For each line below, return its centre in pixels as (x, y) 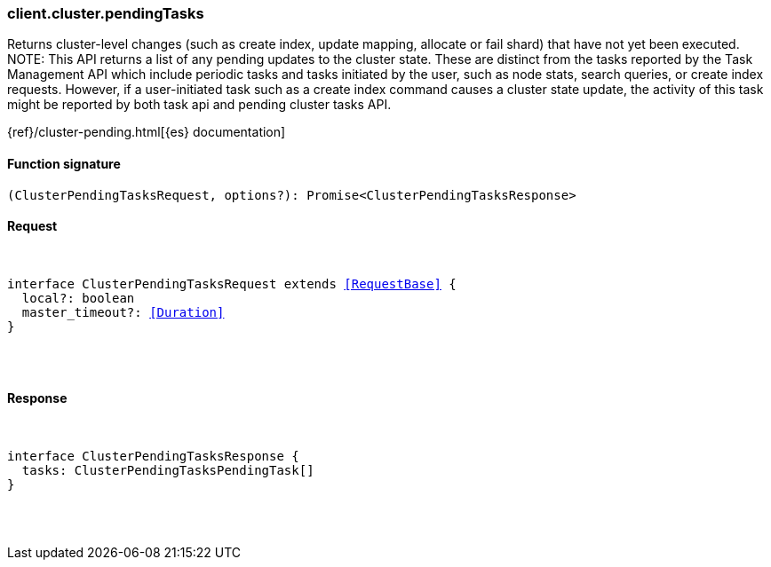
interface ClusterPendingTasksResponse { (153, 457)
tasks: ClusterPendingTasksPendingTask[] (168, 471)
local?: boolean (78, 298)
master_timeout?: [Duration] (123, 312)
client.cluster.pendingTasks (106, 13)
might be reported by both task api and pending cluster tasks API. (199, 105)
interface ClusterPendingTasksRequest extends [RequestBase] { (232, 283)
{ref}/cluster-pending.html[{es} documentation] (147, 132)
